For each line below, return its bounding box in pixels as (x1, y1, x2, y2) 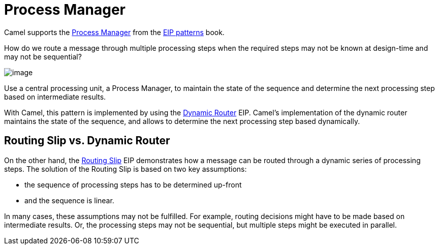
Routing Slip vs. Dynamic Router (4, 134, 170, 147)
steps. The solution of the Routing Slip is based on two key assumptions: (4, 164, 247, 173)
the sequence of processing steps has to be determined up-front (24, 180, 242, 189)
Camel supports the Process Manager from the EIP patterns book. (4, 27, 225, 37)
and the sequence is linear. (24, 196, 114, 205)
